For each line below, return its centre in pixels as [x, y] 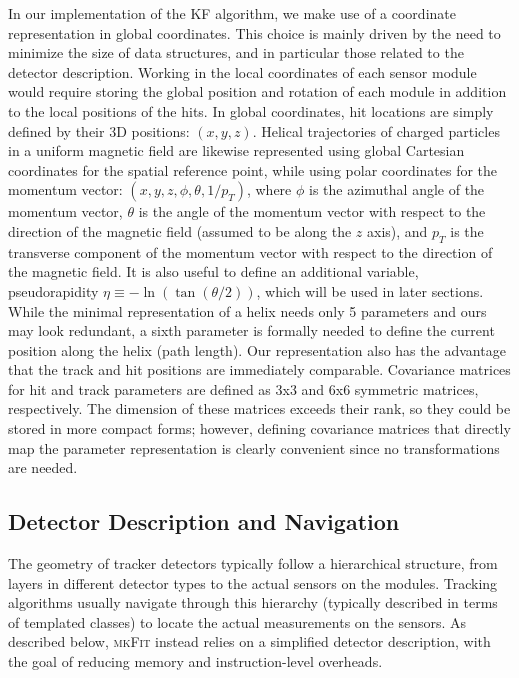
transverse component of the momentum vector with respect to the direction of [250, 251]
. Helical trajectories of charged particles [376, 130]
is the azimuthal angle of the [397, 189]
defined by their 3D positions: [99, 130]
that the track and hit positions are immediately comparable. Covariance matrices [259, 369]
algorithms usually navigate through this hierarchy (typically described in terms [253, 602]
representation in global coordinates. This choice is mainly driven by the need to [254, 32]
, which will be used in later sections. [370, 290]
